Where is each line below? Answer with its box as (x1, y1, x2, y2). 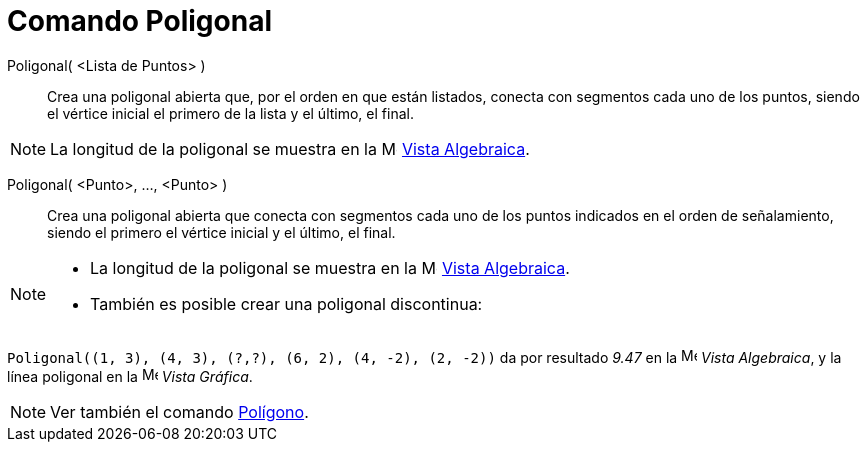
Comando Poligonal (7, 4, 272, 38)
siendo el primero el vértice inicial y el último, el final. (47, 223, 396, 241)
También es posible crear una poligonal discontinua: (90, 293, 483, 314)
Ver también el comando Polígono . (50, 401, 309, 422)
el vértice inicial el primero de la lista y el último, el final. (47, 104, 414, 122)
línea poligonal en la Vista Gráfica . (7, 367, 253, 385)
